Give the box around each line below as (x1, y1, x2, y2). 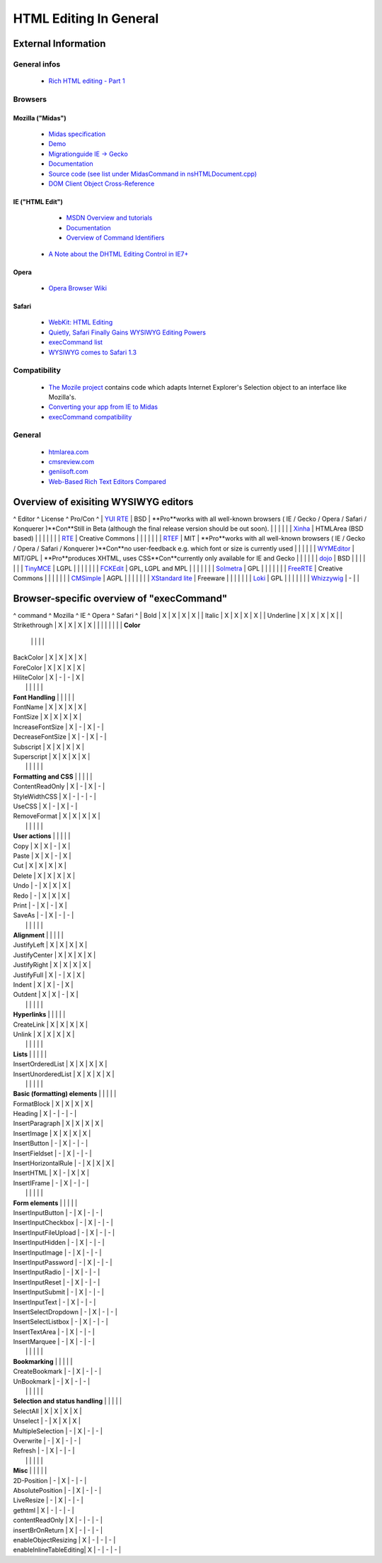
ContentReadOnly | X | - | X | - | (13, 782, 105, 791)
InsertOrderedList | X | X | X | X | (13, 1060, 108, 1068)
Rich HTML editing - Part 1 (48, 77, 125, 85)
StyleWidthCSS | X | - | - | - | (13, 792, 97, 801)
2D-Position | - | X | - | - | (13, 1476, 87, 1484)
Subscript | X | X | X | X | (13, 743, 85, 751)
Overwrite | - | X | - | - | (13, 1436, 81, 1445)
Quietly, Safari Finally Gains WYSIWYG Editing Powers (48, 328, 207, 337)
